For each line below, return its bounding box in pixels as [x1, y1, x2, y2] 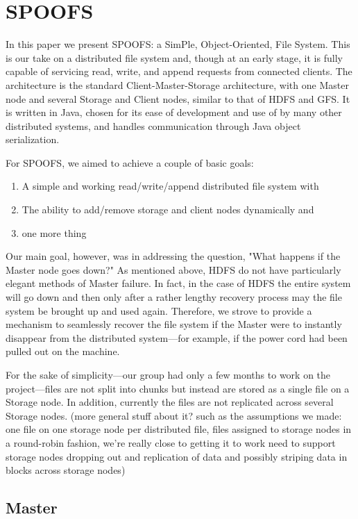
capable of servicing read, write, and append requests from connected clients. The [6, 64, 352, 79]
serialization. [6, 132, 60, 147]
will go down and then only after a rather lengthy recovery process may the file [6, 290, 342, 304]
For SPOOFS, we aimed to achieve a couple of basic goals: [6, 155, 254, 170]
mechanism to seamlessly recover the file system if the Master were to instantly [6, 317, 342, 331]
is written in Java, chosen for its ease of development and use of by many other [6, 105, 342, 120]
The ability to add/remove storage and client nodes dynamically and [22, 202, 314, 217]
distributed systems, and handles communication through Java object [6, 118, 301, 133]
